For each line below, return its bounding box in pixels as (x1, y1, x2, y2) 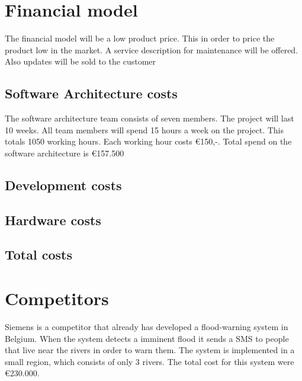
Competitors (5, 286, 109, 310)
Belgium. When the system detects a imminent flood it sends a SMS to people (5, 332, 289, 344)
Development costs (5, 175, 122, 194)
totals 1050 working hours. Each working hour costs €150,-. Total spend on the (5, 135, 292, 148)
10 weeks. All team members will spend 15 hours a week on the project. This (5, 123, 284, 136)
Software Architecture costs (5, 84, 178, 103)
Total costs (5, 245, 72, 264)
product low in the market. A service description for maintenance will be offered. (5, 43, 298, 56)
